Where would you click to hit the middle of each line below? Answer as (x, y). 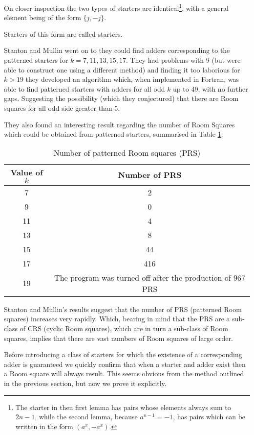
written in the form (44, 426)
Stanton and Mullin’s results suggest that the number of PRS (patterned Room (123, 309)
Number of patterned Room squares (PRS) (127, 152)
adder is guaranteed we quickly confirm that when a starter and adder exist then (125, 364)
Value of (27, 172)
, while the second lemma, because (86, 417)
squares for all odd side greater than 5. (62, 108)
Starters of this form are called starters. (63, 34)
